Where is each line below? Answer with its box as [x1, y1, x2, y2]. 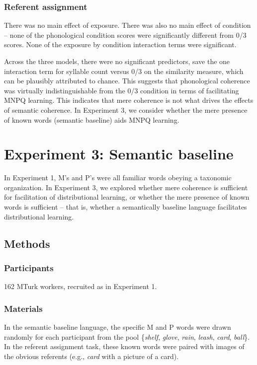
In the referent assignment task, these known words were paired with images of [4, 341, 245, 352]
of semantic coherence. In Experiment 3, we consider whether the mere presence [4, 104, 248, 115]
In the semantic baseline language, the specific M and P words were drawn [4, 322, 231, 332]
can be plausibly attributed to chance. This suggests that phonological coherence [4, 75, 250, 86]
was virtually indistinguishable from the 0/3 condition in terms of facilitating [4, 85, 239, 95]
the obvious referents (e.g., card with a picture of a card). [4, 351, 179, 361]
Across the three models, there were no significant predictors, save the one [4, 56, 230, 66]
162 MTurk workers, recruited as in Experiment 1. [4, 281, 157, 292]
